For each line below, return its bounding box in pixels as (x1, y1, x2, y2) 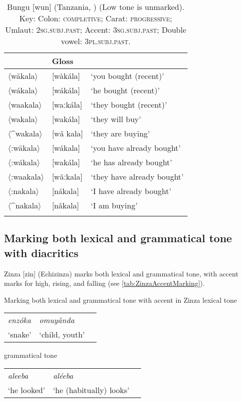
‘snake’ (8, 329, 32, 340)
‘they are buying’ (91, 128, 150, 139)
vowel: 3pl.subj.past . (61, 35, 131, 47)
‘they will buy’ (91, 113, 141, 125)
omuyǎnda (39, 314, 75, 326)
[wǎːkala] (51, 171, 83, 182)
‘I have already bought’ (91, 185, 171, 197)
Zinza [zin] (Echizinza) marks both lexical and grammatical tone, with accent (4, 268, 239, 278)
